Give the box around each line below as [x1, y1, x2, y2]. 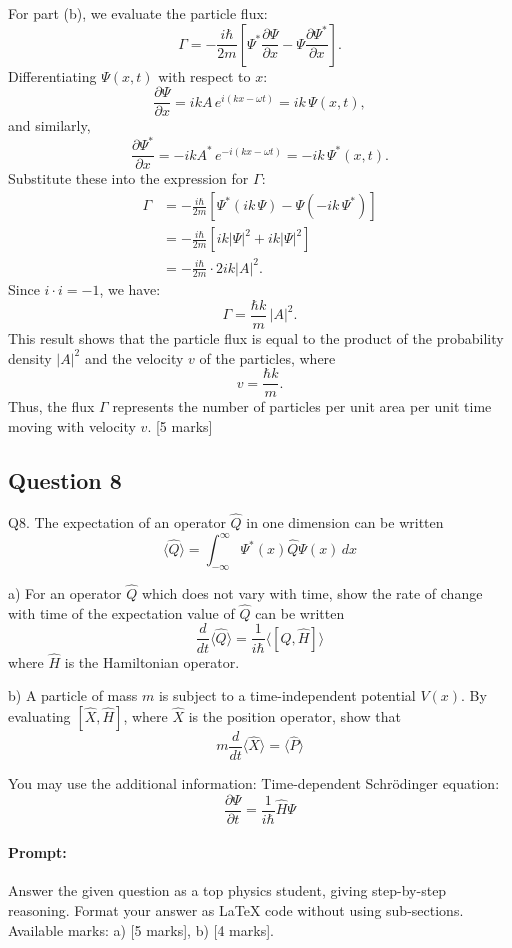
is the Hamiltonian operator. [64, 651, 240, 672]
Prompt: [8, 842, 67, 863]
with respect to [158, 65, 251, 86]
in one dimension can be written [246, 511, 444, 532]
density [8, 347, 52, 368]
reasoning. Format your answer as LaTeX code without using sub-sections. [8, 900, 464, 921]
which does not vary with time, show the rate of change [141, 583, 483, 604]
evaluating [8, 705, 71, 726]
